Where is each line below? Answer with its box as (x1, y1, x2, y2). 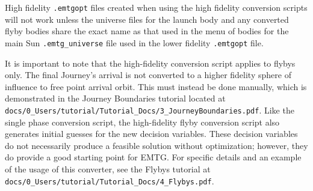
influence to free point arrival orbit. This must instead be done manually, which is (5, 80, 307, 92)
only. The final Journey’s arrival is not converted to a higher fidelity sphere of (5, 68, 291, 81)
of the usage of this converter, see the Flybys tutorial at (5, 162, 211, 175)
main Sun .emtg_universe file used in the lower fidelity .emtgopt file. (5, 36, 264, 49)
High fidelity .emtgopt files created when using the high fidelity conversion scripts (5, 1, 308, 13)
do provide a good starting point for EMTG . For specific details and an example (5, 151, 302, 163)
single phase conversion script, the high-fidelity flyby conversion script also (5, 115, 280, 128)
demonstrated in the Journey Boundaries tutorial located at (5, 92, 226, 105)
